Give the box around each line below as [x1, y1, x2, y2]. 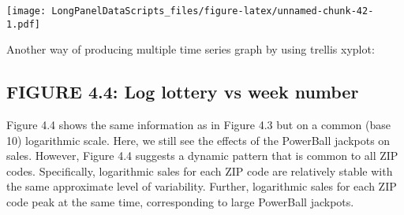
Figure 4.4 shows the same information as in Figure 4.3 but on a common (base [6, 117, 391, 133]
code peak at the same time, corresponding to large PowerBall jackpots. [6, 194, 354, 210]
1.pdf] [6, 18, 40, 30]
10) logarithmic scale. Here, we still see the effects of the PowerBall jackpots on [6, 132, 391, 148]
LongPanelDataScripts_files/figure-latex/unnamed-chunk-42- [51, 6, 374, 17]
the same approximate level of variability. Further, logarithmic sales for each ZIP [6, 178, 397, 195]
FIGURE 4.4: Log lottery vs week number [6, 80, 359, 104]
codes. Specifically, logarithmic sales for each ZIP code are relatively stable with [6, 162, 393, 179]
